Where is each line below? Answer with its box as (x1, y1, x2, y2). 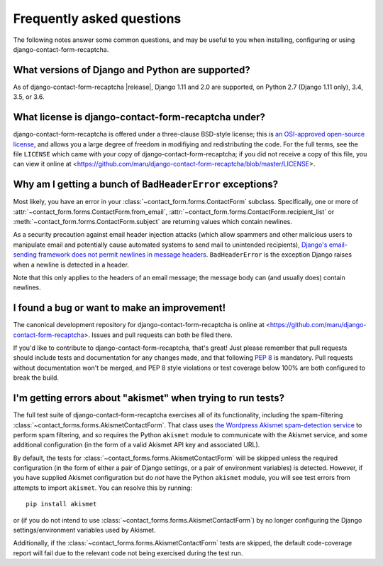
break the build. (13, 373, 60, 382)
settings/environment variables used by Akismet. (13, 526, 156, 535)
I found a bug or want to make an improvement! (13, 302, 226, 314)
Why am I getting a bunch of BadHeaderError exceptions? (13, 178, 279, 191)
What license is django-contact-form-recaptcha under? (13, 111, 265, 124)
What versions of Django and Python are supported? (13, 64, 251, 76)
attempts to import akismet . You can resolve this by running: (13, 484, 193, 492)
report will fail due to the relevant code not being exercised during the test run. (13, 548, 243, 557)
